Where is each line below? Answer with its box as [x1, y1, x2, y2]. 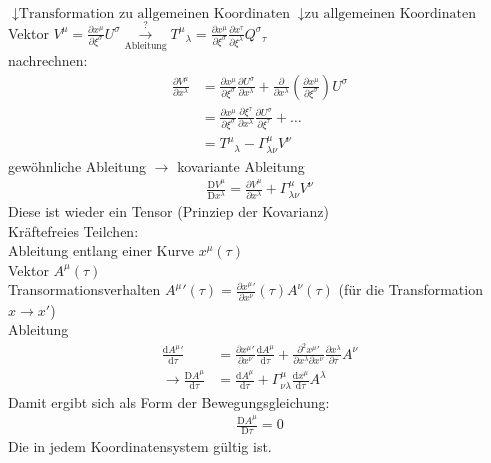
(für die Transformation [338, 279, 483, 300]
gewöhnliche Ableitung [8, 155, 147, 176]
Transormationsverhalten [8, 279, 161, 300]
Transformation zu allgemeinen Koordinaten [18, 7, 291, 21]
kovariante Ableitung [177, 155, 305, 176]
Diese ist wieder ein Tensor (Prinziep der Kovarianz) [8, 200, 329, 221]
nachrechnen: [8, 50, 88, 71]
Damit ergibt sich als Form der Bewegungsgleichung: [8, 391, 330, 412]
